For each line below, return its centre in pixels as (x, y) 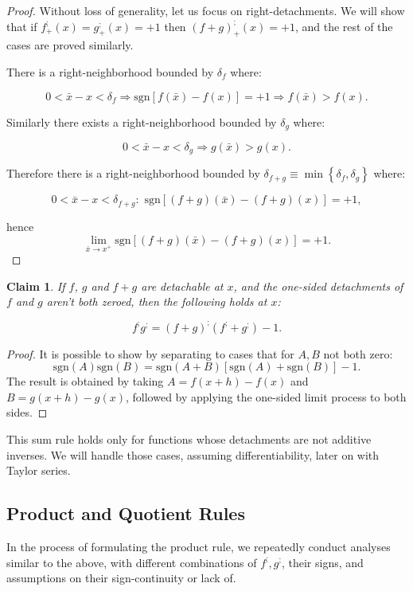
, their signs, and (322, 562)
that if (22, 26)
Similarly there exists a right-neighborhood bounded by (142, 121)
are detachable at (182, 286)
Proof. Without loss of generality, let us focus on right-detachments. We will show (206, 10)
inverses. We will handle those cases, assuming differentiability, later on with (193, 454)
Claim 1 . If (36, 286)
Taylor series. (39, 470)
